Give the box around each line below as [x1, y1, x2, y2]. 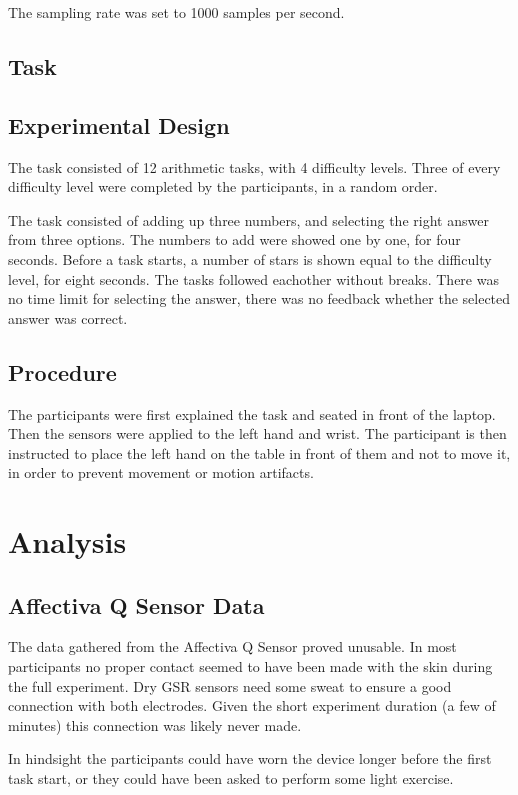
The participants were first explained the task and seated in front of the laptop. [8, 403, 496, 424]
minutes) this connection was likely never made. [8, 714, 302, 735]
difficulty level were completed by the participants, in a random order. [8, 176, 438, 197]
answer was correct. [8, 307, 128, 328]
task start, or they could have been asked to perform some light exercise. [8, 768, 454, 789]
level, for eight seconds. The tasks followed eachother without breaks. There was [8, 268, 499, 289]
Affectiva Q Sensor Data [8, 589, 265, 620]
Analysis [8, 521, 127, 562]
